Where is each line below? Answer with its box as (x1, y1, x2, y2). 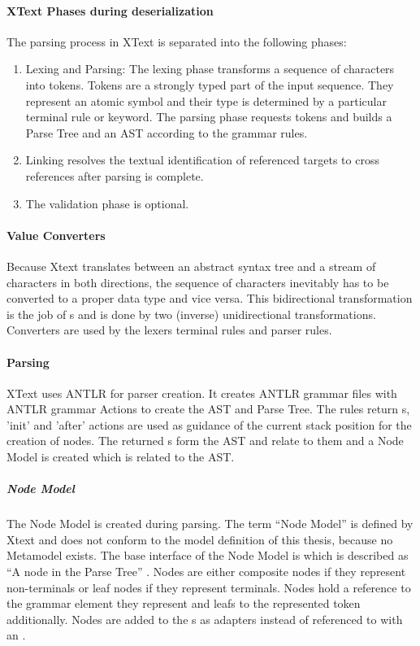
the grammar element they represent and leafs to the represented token (6, 595, 361, 612)
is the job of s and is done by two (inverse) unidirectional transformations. (6, 305, 376, 322)
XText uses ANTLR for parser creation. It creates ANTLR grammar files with (6, 384, 397, 401)
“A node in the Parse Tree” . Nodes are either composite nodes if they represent (6, 563, 406, 580)
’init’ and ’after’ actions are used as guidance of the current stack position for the (6, 416, 412, 433)
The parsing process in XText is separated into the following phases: (6, 33, 347, 50)
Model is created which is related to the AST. (6, 448, 235, 465)
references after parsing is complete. (25, 167, 204, 184)
